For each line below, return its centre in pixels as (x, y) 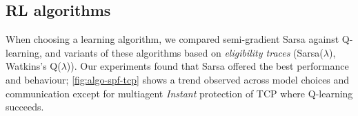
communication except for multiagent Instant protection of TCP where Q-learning (179, 93)
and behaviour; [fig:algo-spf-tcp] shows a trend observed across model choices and (178, 79)
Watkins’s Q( (33, 66)
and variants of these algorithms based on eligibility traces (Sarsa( (184, 52)
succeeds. (25, 107)
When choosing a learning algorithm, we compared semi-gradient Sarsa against (172, 39)
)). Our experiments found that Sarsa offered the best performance (208, 66)
